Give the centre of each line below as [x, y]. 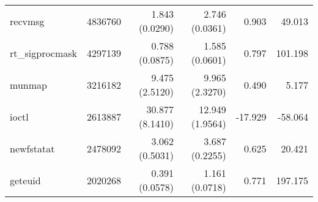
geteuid [25, 180]
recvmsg [27, 21]
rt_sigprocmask [44, 53]
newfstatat [32, 148]
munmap [28, 84]
